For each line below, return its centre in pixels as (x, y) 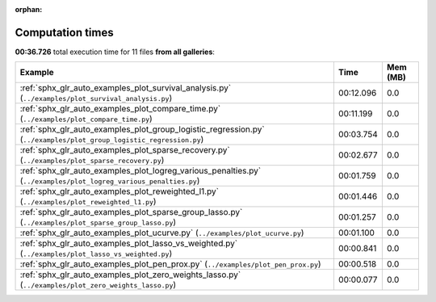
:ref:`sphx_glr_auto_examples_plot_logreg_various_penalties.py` (140, 171)
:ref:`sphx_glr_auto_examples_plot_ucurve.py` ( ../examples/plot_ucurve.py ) (162, 233)
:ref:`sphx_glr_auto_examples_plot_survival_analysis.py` (126, 88)
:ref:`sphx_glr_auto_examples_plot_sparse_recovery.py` (125, 150)
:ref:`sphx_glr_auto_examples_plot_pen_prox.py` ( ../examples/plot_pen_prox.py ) (171, 264)
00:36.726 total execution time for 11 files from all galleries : (115, 52)
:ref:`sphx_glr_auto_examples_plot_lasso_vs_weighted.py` (129, 244)
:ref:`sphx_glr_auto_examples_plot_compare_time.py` (120, 109)
